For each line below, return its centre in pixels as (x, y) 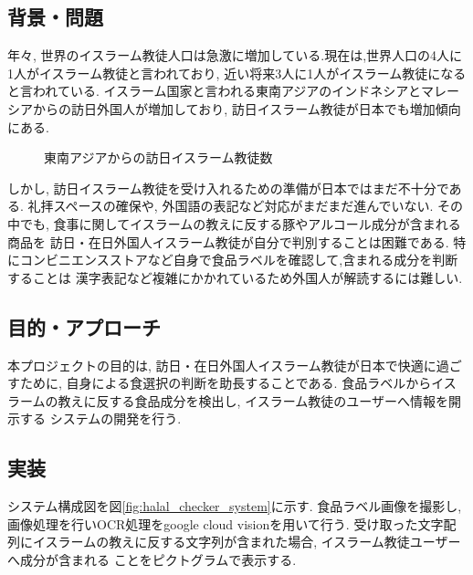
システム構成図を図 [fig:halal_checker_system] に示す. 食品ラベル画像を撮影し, (235, 506)
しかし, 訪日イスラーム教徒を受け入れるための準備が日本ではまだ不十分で (228, 188)
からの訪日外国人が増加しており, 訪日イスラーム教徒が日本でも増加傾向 (247, 108)
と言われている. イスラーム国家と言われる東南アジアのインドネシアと (215, 91)
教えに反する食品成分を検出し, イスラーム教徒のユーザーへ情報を (253, 400)
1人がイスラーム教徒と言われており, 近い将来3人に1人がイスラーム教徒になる (237, 73)
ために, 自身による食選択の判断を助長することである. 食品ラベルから (226, 383)
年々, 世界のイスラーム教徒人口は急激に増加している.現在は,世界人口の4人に (235, 55)
